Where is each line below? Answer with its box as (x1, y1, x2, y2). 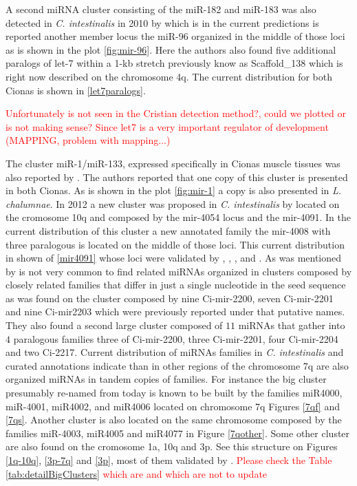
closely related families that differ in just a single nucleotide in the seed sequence (6, 277, 346, 292)
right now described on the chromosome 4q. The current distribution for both (6, 69, 332, 83)
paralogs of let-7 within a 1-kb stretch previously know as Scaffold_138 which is (6, 56, 343, 70)
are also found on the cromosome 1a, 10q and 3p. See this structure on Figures (6, 439, 338, 454)
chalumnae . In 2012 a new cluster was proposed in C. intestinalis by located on (6, 196, 340, 211)
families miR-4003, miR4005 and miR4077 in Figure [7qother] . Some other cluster (6, 425, 350, 440)
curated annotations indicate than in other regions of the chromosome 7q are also (6, 358, 349, 372)
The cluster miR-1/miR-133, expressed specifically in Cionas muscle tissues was (6, 156, 340, 170)
